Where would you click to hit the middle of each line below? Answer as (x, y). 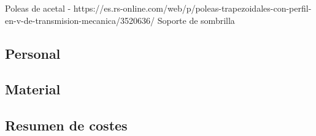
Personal (33, 53)
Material (33, 89)
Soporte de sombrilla (196, 20)
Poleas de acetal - (38, 8)
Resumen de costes (66, 125)
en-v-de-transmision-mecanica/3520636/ (80, 20)
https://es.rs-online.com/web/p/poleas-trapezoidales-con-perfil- (192, 8)
